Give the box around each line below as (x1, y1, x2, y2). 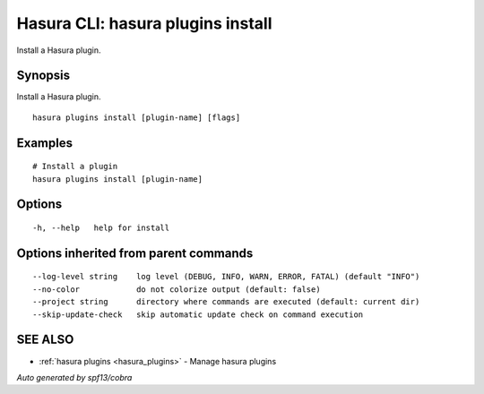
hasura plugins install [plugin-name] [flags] (32, 112, 241, 123)
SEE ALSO (16, 332, 74, 347)
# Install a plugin (32, 161, 118, 172)
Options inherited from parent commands (16, 245, 254, 261)
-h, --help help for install (32, 223, 170, 233)
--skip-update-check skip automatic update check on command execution (32, 309, 364, 320)
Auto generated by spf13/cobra (16, 372, 133, 382)
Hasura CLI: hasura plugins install (16, 13, 272, 33)
